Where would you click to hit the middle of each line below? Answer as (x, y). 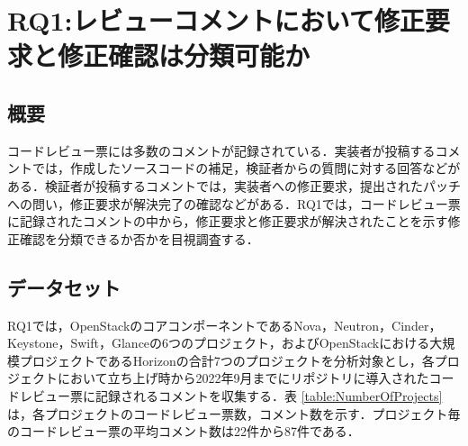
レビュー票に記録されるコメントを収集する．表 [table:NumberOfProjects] (231, 395)
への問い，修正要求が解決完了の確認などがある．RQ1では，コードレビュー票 (234, 203)
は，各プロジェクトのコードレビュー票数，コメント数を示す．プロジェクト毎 (234, 413)
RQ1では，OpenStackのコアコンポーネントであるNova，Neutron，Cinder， (225, 325)
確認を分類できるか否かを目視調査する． (139, 238)
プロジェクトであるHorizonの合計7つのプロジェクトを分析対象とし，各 (227, 360)
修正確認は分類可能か (184, 55)
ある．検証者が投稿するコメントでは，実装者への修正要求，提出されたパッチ (234, 185)
